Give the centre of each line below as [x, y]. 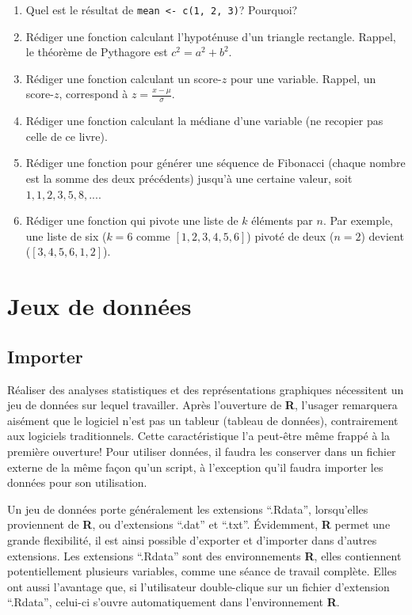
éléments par [282, 220]
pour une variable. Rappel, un [303, 78]
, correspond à [93, 94]
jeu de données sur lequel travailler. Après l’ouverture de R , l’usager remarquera [202, 405]
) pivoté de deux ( [290, 235]
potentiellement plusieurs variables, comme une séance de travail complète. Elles [202, 571]
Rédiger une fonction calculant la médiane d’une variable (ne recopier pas [204, 121]
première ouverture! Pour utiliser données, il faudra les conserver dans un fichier [202, 451]
